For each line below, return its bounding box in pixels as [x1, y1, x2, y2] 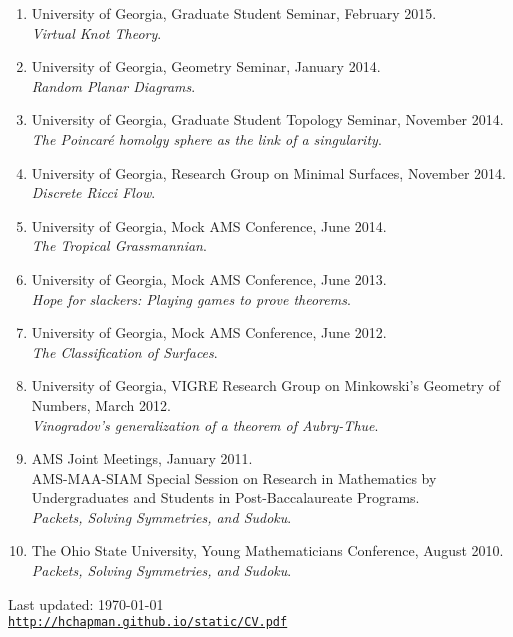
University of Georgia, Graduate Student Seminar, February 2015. [31, 3, 437, 23]
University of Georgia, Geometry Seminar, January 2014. [31, 56, 381, 77]
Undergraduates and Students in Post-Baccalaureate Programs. [31, 487, 420, 508]
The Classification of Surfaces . [31, 341, 218, 362]
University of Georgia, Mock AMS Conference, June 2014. [31, 215, 387, 236]
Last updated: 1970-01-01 [8, 593, 164, 614]
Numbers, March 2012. [31, 394, 171, 415]
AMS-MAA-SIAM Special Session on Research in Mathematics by [31, 467, 437, 488]
